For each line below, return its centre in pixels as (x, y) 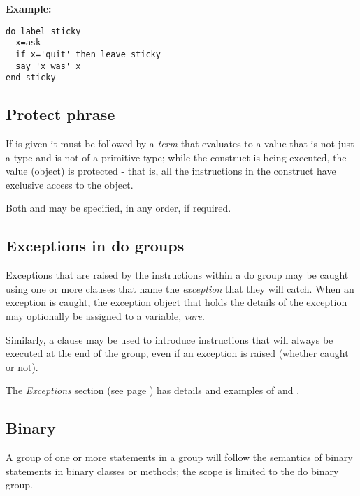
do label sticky (43, 31)
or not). (22, 366)
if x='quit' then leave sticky (88, 54)
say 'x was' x (48, 66)
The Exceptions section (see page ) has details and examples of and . (153, 390)
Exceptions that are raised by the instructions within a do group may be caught (177, 275)
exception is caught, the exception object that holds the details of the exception (177, 302)
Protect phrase (60, 114)
